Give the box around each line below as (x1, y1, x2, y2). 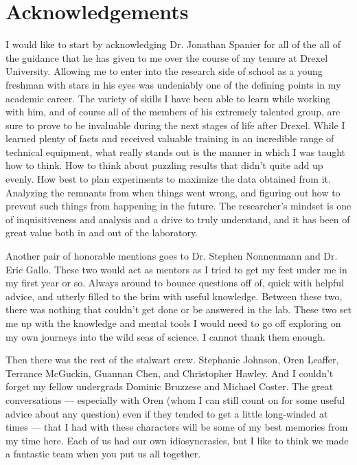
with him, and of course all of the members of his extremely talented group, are (5, 104, 341, 119)
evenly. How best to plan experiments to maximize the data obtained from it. (5, 172, 331, 186)
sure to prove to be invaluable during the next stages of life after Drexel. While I (5, 117, 345, 132)
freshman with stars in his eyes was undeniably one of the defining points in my (5, 77, 341, 91)
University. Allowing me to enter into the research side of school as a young (5, 64, 323, 78)
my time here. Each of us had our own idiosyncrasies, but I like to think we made (5, 433, 349, 447)
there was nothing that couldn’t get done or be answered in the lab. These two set (5, 302, 352, 317)
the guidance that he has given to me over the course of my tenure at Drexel (5, 50, 328, 65)
